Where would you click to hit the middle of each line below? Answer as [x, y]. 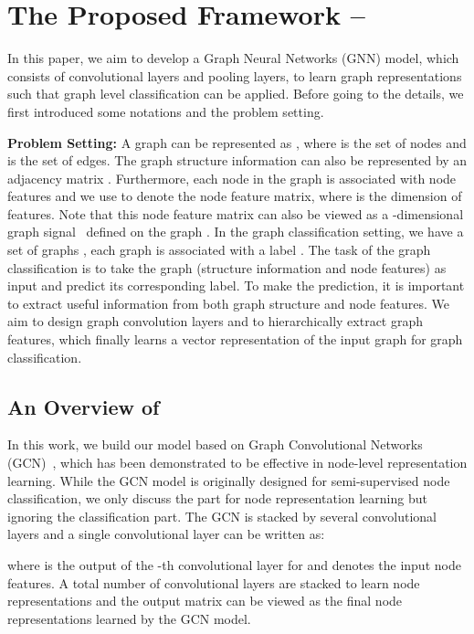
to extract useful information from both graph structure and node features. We [228, 303]
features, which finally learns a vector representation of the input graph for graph [235, 339]
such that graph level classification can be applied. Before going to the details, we [236, 94]
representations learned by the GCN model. [129, 618]
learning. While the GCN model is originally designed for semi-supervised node [229, 480]
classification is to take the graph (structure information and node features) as [227, 267]
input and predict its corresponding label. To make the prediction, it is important [236, 285]
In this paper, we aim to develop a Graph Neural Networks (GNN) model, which [233, 58]
